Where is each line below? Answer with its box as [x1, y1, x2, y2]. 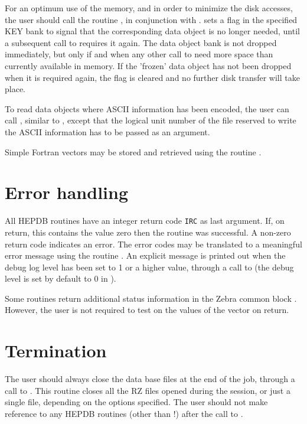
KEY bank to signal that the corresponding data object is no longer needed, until [5, 25, 300, 37]
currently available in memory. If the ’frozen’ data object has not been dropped [5, 59, 292, 71]
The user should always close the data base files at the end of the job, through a [5, 373, 295, 385]
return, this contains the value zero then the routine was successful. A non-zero [5, 226, 291, 238]
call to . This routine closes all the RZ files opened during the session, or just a [5, 384, 290, 396]
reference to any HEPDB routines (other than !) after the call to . [5, 407, 243, 419]
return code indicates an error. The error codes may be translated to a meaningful [5, 237, 302, 250]
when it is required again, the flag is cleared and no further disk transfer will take [5, 71, 300, 83]
